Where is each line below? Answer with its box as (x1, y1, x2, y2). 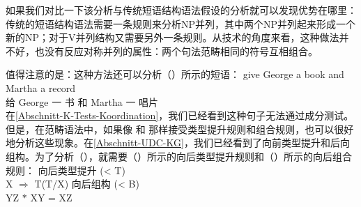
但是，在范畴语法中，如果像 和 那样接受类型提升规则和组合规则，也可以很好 (6, 121, 354, 136)
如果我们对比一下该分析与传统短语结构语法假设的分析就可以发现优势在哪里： (6, 3, 357, 17)
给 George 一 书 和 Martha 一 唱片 (6, 94, 159, 109)
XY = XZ (30, 190, 72, 204)
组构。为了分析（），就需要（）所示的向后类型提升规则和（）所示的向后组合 (6, 148, 352, 163)
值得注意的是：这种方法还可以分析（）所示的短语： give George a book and (6, 67, 344, 82)
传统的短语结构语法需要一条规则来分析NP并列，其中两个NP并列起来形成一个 (6, 16, 356, 31)
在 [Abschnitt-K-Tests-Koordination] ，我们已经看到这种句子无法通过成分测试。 (6, 108, 354, 123)
